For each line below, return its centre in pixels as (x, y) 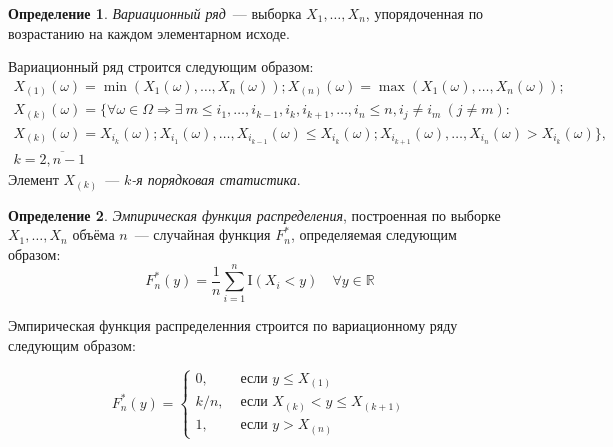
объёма (93, 234)
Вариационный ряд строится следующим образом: (161, 66)
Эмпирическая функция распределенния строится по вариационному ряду (233, 325)
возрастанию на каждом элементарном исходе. (149, 32)
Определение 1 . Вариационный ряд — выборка (155, 13)
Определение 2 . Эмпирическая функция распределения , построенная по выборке (254, 214)
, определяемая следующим (373, 234)
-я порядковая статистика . (216, 179)
